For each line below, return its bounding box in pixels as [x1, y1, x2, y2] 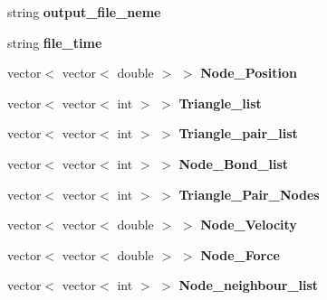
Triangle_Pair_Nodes [178, 184, 320, 203]
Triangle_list [178, 93, 262, 112]
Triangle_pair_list [178, 124, 298, 143]
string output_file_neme [7, 3, 161, 21]
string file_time [7, 33, 102, 52]
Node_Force [200, 245, 280, 264]
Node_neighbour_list [178, 276, 319, 295]
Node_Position [200, 63, 297, 82]
